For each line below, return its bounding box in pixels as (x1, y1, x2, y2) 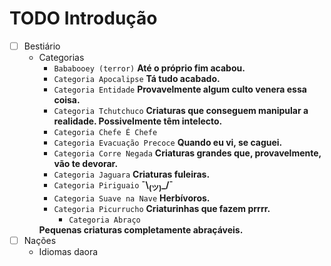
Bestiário (23, 40, 61, 52)
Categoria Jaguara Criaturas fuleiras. (53, 168, 211, 180)
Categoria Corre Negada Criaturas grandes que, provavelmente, (53, 147, 322, 159)
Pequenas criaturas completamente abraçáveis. (38, 223, 244, 236)
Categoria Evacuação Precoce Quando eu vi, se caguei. (53, 137, 283, 148)
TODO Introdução (9, 7, 158, 30)
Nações (23, 234, 57, 246)
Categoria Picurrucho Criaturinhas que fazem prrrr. (53, 202, 271, 214)
